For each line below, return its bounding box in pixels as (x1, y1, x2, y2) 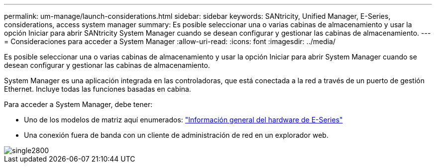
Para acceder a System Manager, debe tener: (4, 100, 153, 109)
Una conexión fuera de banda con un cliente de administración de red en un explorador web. (24, 131, 328, 139)
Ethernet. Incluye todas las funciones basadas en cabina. (4, 85, 191, 93)
